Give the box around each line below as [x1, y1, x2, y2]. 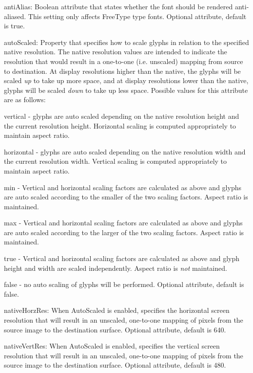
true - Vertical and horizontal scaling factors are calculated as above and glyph [4, 253, 240, 263]
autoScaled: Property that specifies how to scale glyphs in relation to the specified [4, 37, 249, 47]
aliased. [4, 11, 26, 21]
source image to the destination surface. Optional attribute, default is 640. [4, 324, 226, 334]
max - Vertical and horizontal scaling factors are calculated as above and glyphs [4, 218, 243, 228]
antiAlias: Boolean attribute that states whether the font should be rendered [4, 1, 233, 11]
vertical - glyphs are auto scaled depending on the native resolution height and [4, 110, 239, 121]
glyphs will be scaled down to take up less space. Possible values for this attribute [4, 85, 248, 95]
